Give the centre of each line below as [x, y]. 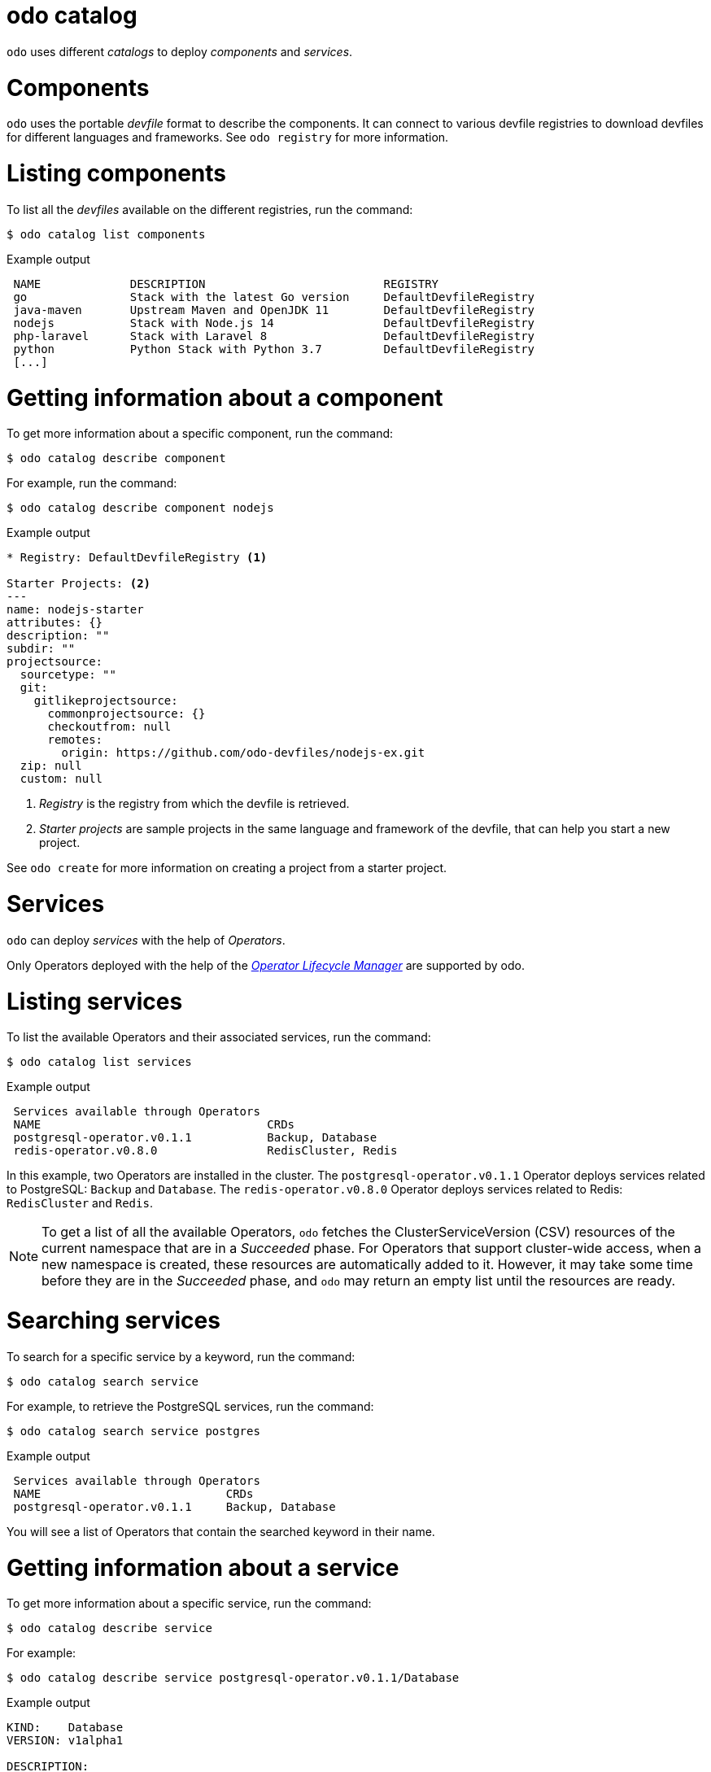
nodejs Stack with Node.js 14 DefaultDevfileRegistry [274, 323]
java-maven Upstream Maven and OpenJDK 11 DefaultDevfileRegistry [274, 310]
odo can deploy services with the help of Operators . [146, 940]
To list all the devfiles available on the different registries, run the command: [210, 209]
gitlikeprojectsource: [106, 701]
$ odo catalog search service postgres [133, 1431]
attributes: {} [55, 623]
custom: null [61, 779]
